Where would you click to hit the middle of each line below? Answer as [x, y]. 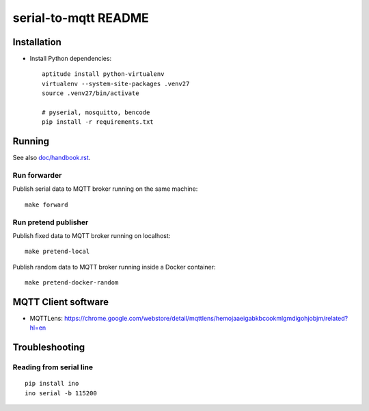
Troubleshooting [49, 348]
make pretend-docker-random [72, 283]
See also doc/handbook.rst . [52, 158]
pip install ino [52, 384]
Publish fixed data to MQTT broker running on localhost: [92, 235]
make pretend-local [57, 252]
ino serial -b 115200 [61, 393]
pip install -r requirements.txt [98, 122]
